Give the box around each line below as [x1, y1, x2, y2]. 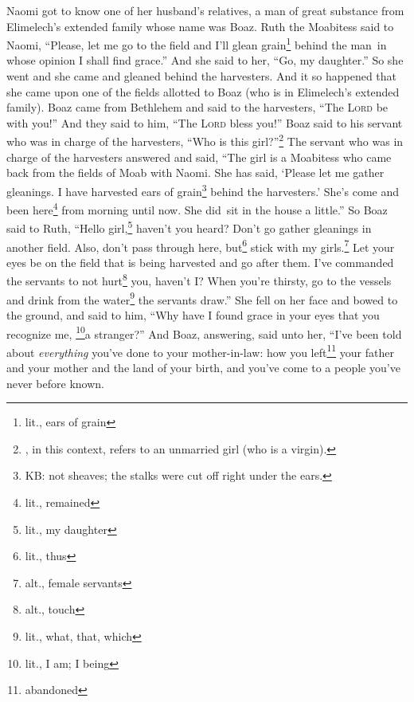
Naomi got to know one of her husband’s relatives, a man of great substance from [6, 2, 404, 18]
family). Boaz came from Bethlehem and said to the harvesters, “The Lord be [6, 99, 389, 116]
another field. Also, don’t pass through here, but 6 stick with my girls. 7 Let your [6, 236, 395, 255]
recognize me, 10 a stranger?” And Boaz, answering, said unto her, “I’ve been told [6, 323, 402, 342]
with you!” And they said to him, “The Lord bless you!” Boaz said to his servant [6, 114, 403, 131]
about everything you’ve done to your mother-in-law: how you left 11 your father [6, 341, 394, 360]
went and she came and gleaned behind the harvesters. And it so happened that [6, 68, 396, 84]
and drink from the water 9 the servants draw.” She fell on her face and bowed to [6, 288, 398, 308]
